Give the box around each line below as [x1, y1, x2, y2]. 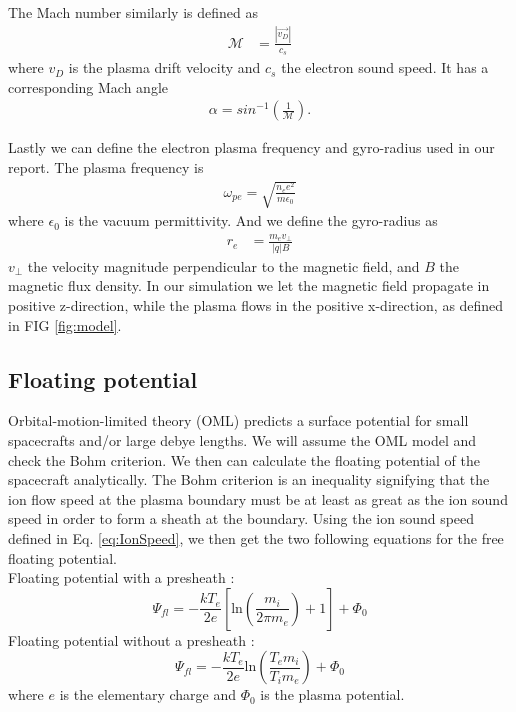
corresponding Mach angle [8, 76, 169, 97]
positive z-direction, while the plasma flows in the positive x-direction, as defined [8, 295, 504, 315]
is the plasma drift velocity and [68, 57, 261, 78]
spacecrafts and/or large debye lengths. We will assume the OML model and [8, 429, 477, 450]
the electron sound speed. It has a [281, 57, 489, 78]
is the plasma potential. [260, 684, 405, 705]
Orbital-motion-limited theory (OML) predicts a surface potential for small [8, 410, 469, 431]
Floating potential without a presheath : [8, 629, 255, 650]
